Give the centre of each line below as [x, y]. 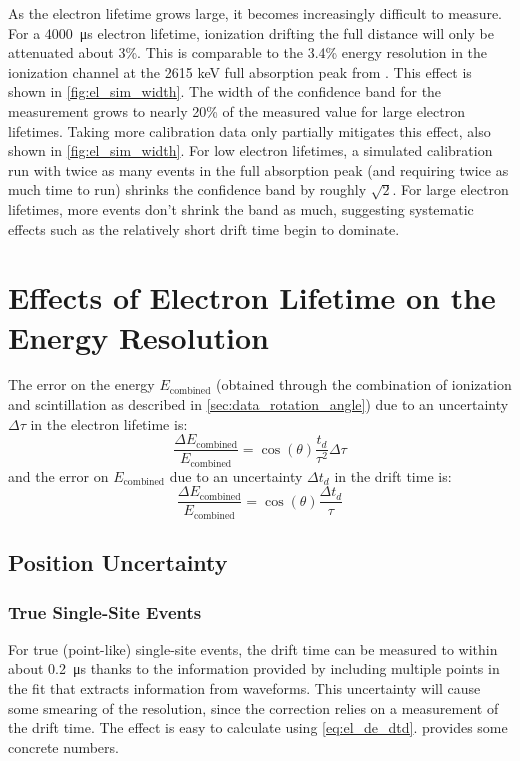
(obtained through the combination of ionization [364, 384]
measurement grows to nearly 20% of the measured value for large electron [237, 110]
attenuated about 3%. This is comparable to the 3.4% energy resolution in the [248, 52]
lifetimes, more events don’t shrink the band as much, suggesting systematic [241, 208]
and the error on [58, 475]
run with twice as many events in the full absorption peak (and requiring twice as [258, 169]
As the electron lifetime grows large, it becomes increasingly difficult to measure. [255, 13]
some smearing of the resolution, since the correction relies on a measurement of [253, 707]
